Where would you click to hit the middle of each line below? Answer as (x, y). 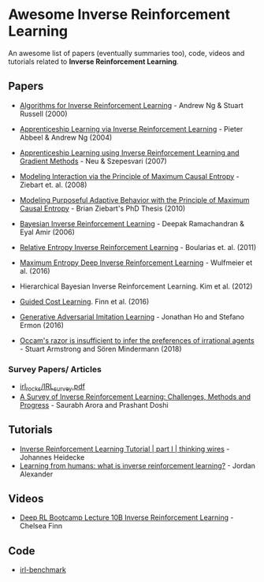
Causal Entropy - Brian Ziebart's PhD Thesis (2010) (102, 208)
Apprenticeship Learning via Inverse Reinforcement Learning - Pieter (131, 129)
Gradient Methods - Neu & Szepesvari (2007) (93, 161)
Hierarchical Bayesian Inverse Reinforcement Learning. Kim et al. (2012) (136, 286)
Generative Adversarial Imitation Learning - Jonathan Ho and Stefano (132, 316)
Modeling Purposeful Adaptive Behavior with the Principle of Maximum (134, 200)
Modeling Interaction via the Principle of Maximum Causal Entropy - (129, 176)
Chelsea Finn (41, 526)
